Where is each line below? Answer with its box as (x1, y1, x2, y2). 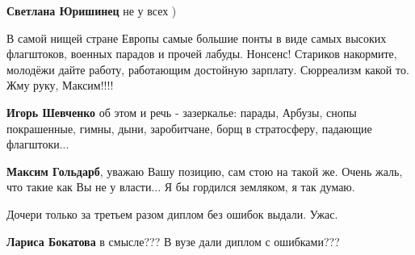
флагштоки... (6, 136, 69, 153)
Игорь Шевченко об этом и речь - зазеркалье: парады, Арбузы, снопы (6, 103, 357, 120)
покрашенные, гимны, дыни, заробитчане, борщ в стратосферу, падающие (6, 119, 372, 136)
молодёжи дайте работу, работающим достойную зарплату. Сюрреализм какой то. (6, 61, 409, 77)
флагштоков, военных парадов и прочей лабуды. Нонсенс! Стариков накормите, (6, 45, 397, 62)
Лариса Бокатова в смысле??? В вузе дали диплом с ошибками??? (6, 232, 340, 249)
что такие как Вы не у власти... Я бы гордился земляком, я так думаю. (6, 178, 355, 195)
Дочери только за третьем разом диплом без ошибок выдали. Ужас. (6, 205, 338, 222)
